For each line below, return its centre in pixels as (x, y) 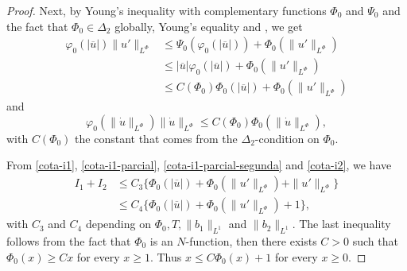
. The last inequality (341, 224)
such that (375, 240)
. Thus (166, 256)
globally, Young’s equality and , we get (209, 26)
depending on (118, 224)
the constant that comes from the (156, 138)
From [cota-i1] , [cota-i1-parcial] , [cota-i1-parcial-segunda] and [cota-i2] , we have (199, 165)
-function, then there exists (251, 240)
